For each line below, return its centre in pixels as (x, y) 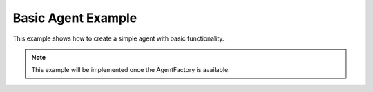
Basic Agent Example (75, 18)
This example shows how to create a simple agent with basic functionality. (118, 38)
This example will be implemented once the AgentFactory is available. (131, 70)
